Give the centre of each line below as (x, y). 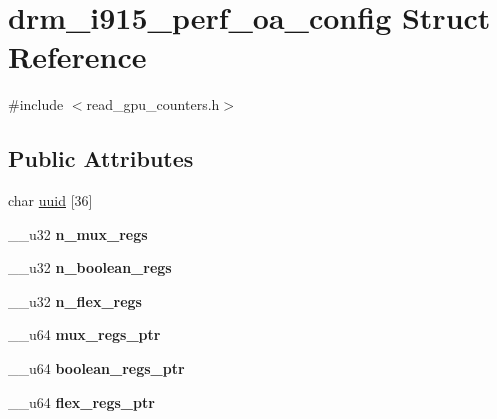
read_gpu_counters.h (153, 104)
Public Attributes (101, 158)
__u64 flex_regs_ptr (81, 401)
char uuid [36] (50, 200)
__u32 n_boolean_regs (90, 267)
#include (36, 104)
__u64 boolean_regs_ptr (96, 368)
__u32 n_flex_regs (75, 300)
